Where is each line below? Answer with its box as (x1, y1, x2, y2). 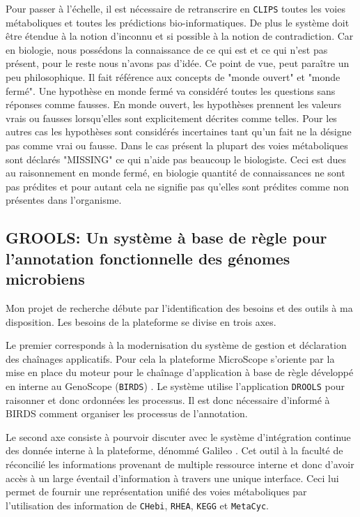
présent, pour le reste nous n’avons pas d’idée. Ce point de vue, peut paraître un (6, 56, 350, 70)
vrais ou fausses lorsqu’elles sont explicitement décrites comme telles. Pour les (6, 110, 337, 125)
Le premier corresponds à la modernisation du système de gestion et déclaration (6, 338, 347, 352)
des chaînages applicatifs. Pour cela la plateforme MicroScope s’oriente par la (6, 351, 335, 366)
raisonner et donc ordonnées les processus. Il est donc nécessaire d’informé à (6, 392, 330, 407)
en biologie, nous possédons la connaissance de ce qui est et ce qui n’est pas (6, 42, 328, 57)
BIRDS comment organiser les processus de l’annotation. (6, 406, 248, 421)
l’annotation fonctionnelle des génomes (6, 247, 290, 269)
